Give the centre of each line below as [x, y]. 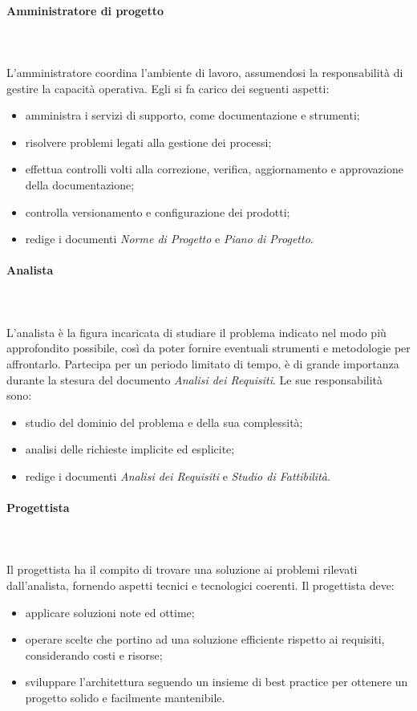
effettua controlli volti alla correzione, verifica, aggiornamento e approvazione [214, 169]
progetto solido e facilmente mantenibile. [125, 698]
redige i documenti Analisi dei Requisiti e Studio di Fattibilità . [178, 475]
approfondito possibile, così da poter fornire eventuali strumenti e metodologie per [208, 348]
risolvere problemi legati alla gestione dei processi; [148, 142]
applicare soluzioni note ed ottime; [110, 612]
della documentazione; [80, 184]
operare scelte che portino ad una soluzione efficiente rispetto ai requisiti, [205, 639]
